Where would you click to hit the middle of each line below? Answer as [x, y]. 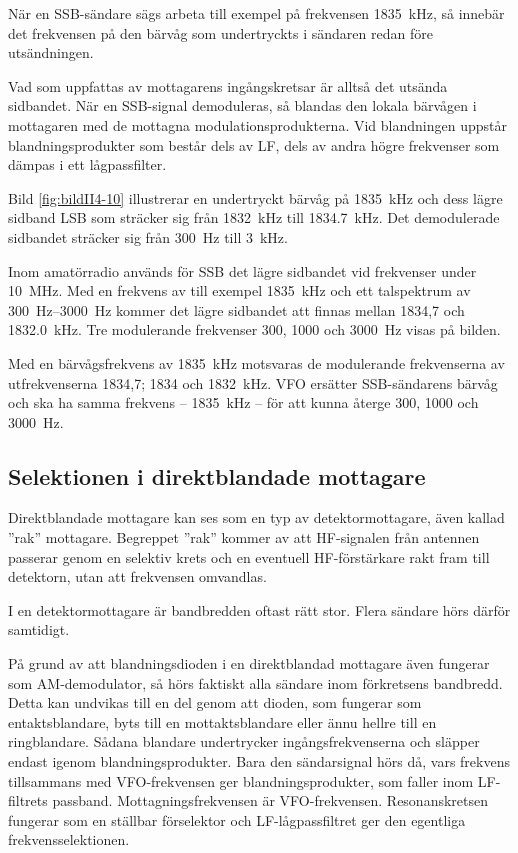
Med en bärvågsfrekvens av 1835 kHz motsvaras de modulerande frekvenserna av [256, 362]
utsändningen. [51, 52]
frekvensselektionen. [69, 839]
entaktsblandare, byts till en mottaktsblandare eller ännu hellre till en [222, 721]
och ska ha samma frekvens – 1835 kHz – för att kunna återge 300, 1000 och [243, 402]
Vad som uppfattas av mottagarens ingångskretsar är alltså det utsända [228, 85]
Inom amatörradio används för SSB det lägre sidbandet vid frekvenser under [242, 270]
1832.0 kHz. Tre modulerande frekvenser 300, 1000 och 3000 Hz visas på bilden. [254, 329]
